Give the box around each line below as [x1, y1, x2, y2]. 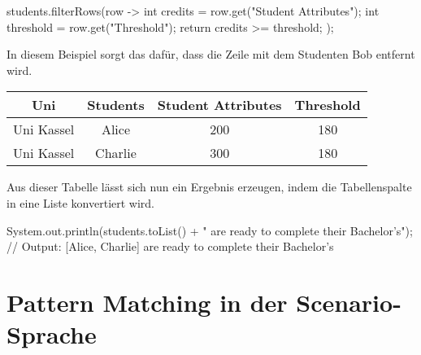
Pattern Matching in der [7, 285, 288, 318]
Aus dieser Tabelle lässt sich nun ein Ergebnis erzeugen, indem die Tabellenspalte [7, 178, 412, 195]
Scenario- [296, 285, 401, 318]
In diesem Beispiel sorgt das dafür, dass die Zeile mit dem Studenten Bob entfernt [7, 46, 415, 63]
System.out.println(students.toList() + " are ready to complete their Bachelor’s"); [7, 221, 413, 239]
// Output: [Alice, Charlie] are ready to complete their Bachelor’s [7, 238, 334, 255]
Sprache [7, 318, 97, 351]
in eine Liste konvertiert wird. [7, 194, 154, 211]
